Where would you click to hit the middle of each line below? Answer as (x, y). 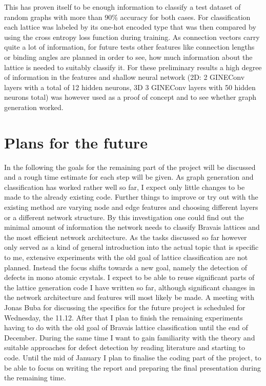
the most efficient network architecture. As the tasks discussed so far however (126, 237)
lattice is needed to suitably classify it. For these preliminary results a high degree (133, 67)
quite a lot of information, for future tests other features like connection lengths (129, 47)
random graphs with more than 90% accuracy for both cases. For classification (127, 17)
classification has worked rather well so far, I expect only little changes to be (125, 187)
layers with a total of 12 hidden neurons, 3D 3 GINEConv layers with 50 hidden (130, 87)
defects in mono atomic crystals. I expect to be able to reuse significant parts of (129, 277)
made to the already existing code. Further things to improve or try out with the (131, 197)
